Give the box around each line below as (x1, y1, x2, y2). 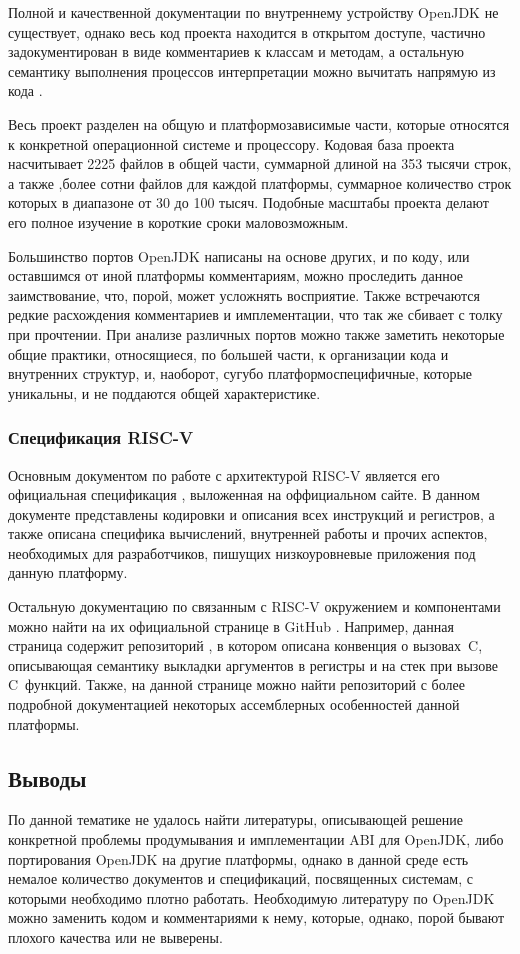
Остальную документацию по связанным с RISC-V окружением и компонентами (8, 596, 501, 617)
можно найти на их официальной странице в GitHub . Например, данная (8, 615, 454, 636)
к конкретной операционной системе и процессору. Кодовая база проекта (8, 133, 455, 154)
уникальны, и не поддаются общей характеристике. (8, 382, 321, 403)
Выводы (8, 762, 87, 793)
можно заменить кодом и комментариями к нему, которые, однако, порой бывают (8, 907, 505, 928)
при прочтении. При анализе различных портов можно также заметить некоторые (8, 323, 505, 344)
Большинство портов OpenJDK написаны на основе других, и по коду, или (8, 245, 470, 266)
